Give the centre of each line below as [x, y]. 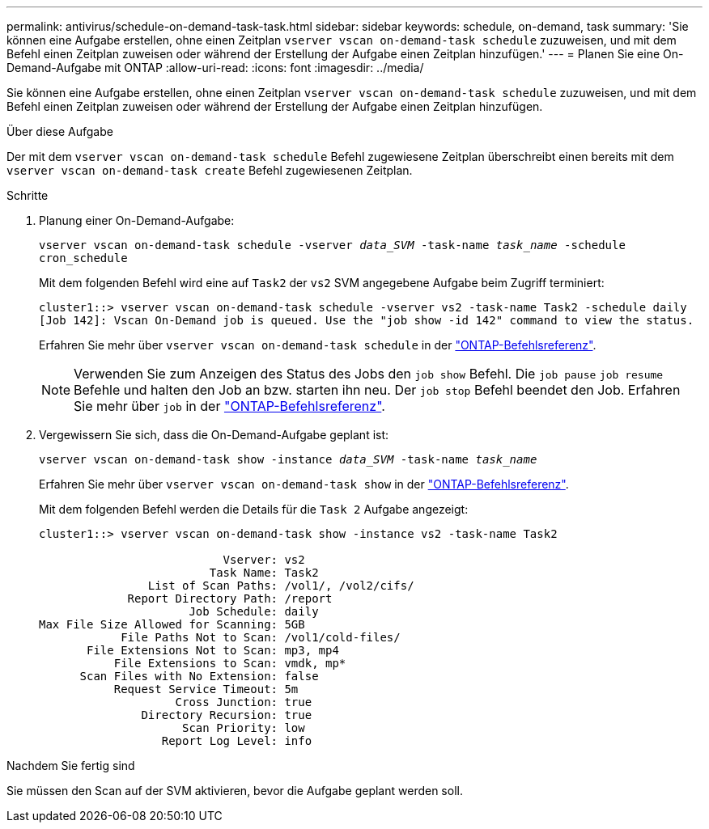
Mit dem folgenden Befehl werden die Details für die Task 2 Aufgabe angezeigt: [254, 509]
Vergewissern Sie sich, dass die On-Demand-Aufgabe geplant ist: [214, 435]
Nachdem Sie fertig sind [71, 766]
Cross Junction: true [244, 702]
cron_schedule [83, 258]
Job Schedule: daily [254, 611]
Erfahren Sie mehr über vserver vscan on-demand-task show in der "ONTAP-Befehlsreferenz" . [304, 484]
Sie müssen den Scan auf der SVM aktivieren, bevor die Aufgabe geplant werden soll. [235, 791]
